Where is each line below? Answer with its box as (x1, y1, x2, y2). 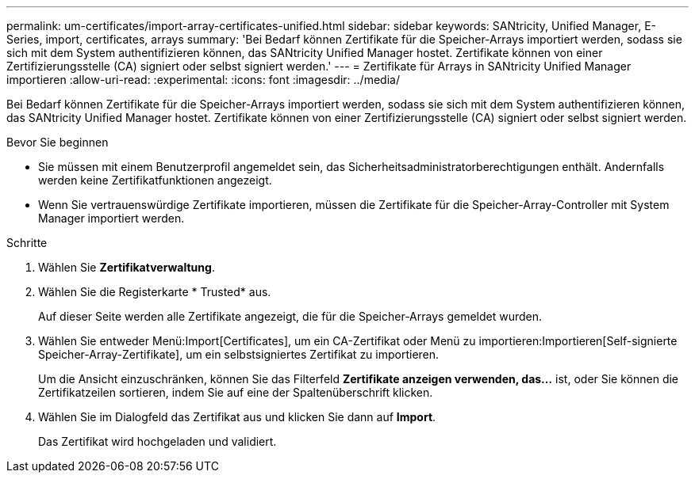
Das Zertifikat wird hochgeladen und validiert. (38, 435, 277, 448)
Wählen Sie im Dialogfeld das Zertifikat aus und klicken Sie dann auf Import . (38, 410, 436, 424)
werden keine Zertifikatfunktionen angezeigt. (38, 173, 272, 187)
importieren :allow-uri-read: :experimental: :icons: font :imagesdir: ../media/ (6, 73, 400, 86)
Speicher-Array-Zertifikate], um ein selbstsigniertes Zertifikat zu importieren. (38, 348, 440, 361)
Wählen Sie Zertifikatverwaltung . (38, 260, 215, 274)
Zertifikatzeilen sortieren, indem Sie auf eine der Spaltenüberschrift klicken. (38, 386, 433, 399)
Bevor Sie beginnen (6, 135, 109, 149)
